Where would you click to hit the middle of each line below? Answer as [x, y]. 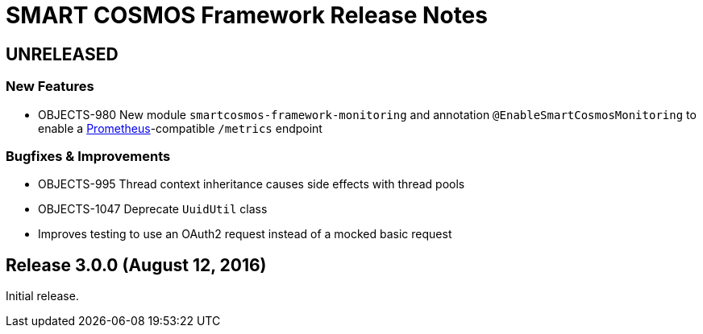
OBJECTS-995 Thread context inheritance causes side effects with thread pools [252, 184]
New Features [50, 87]
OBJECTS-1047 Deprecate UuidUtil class [153, 209]
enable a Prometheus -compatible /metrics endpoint [180, 128]
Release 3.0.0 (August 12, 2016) [136, 265]
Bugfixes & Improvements [88, 156]
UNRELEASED [62, 54]
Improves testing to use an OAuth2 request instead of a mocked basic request [245, 234]
